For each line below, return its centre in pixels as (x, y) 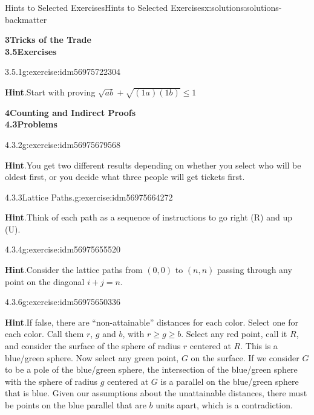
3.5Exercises (31, 51)
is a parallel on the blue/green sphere (230, 381)
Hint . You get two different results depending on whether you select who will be (153, 165)
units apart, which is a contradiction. (224, 405)
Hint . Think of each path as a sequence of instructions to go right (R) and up (149, 217)
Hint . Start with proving (50, 92)
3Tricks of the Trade (48, 40)
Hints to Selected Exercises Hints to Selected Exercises (105, 7)
